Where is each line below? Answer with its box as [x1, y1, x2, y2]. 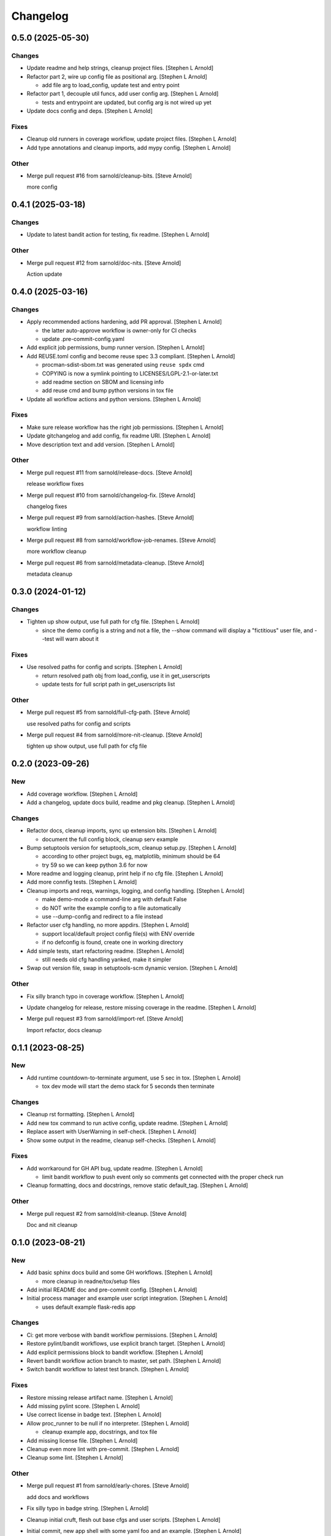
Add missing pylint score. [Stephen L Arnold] [26, 1402, 140, 1409]
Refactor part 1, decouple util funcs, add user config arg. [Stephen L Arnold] [26, 90, 219, 98]
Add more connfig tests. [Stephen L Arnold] [26, 879, 137, 886]
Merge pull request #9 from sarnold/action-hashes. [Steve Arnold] [26, 514, 194, 522]
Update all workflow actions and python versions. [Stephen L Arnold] [26, 395, 202, 402]
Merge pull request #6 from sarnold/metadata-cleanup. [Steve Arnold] [26, 559, 205, 566]
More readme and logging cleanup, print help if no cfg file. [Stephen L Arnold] [26, 870, 224, 877]
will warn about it [55, 635, 99, 643]
